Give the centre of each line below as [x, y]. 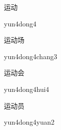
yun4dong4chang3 [30, 56]
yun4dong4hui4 [27, 89]
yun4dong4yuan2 [29, 122]
